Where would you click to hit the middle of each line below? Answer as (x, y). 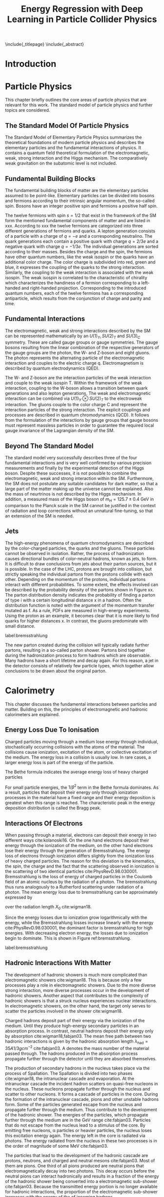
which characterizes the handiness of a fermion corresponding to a (73, 283)
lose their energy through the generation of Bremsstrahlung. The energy (78, 850)
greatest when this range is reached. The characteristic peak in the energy (80, 803)
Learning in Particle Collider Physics (82, 19)
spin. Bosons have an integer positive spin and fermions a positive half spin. (81, 206)
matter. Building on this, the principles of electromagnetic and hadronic (76, 709)
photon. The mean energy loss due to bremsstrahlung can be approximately (81, 892)
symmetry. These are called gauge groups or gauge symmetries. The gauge (82, 342)
